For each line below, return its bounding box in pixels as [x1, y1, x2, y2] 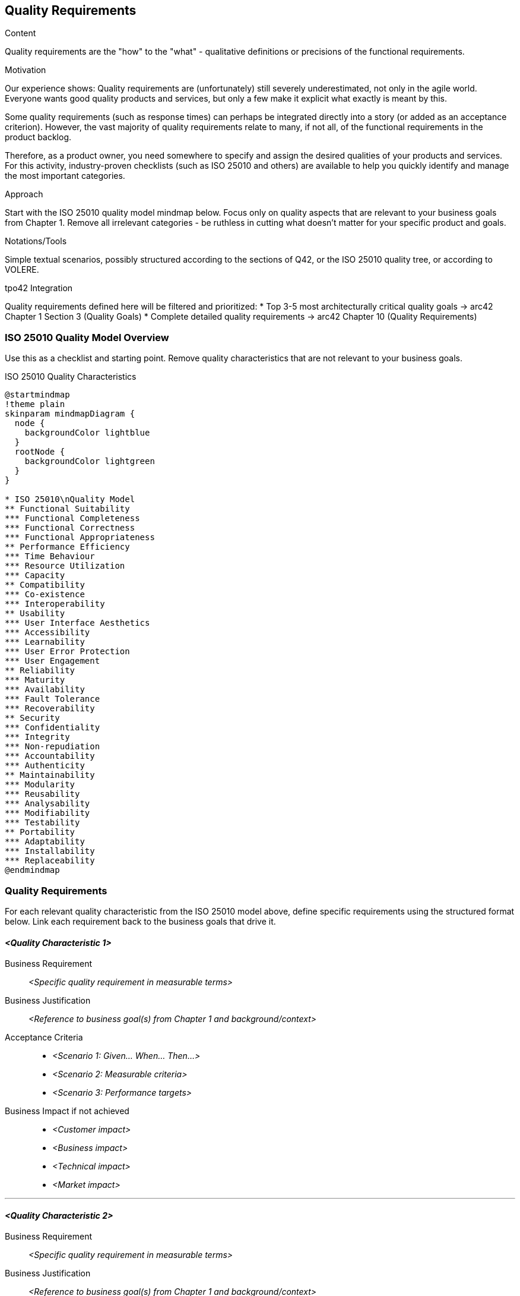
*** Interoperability [5, 599, 105, 609]
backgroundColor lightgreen [24, 456, 155, 466]
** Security [5, 713, 60, 723]
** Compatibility [5, 580, 85, 590]
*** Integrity [5, 732, 70, 742]
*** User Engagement [5, 656, 100, 666]
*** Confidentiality [5, 723, 100, 733]
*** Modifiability [5, 808, 90, 818]
